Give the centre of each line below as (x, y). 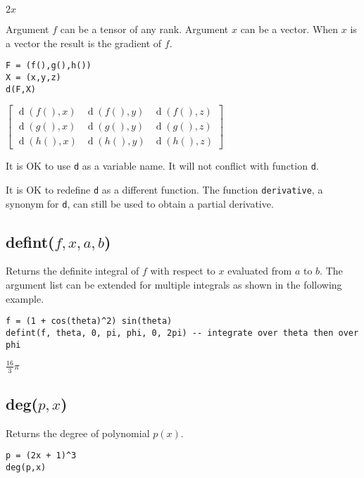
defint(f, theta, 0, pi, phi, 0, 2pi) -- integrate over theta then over (182, 333)
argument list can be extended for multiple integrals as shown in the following (174, 285)
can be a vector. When (289, 29)
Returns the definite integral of (73, 271)
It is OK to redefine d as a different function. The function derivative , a (164, 189)
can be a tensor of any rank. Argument (144, 29)
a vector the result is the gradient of (84, 43)
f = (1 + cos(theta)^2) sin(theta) (89, 321)
